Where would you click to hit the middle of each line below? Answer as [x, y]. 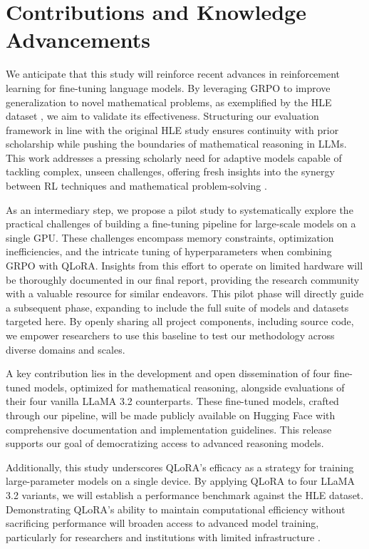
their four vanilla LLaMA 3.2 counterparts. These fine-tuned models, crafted [172, 401]
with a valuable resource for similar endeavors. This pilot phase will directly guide [185, 293]
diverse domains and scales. [66, 349]
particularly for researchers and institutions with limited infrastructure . [163, 537]
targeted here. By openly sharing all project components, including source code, [180, 321]
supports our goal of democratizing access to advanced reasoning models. [165, 443]
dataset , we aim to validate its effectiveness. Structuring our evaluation [162, 116]
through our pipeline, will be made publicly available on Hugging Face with [171, 415]
